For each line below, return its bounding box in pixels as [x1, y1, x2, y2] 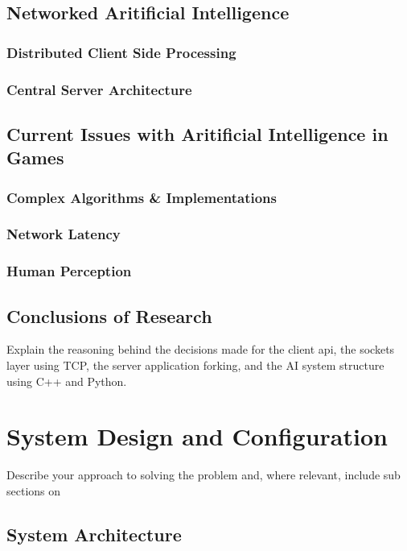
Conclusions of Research [6, 303, 212, 328]
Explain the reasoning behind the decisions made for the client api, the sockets [6, 341, 395, 358]
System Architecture [6, 521, 182, 546]
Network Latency [6, 224, 121, 244]
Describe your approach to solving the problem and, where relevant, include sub [6, 466, 401, 483]
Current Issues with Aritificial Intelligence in [6, 121, 388, 146]
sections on [6, 482, 61, 499]
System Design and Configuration [6, 420, 388, 453]
